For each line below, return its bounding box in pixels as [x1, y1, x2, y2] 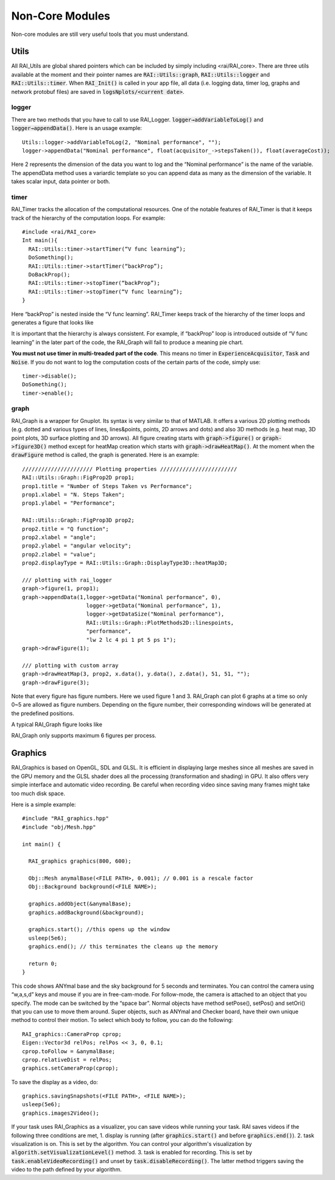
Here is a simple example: [11, 800, 76, 808]
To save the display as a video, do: [11, 1078, 99, 1085]
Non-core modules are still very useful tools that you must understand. [11, 31, 189, 38]
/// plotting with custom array [22, 662, 119, 669]
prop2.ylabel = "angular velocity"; [22, 542, 132, 549]
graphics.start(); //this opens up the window [28, 926, 170, 933]
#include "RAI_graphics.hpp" [22, 815, 109, 822]
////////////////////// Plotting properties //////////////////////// [22, 466, 238, 472]
